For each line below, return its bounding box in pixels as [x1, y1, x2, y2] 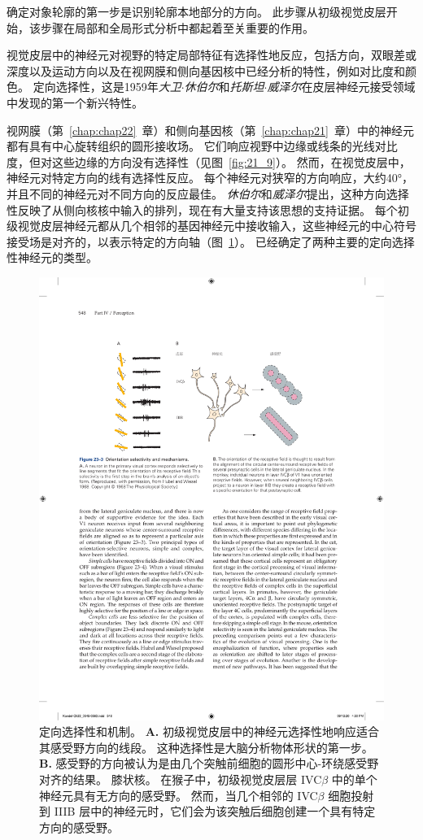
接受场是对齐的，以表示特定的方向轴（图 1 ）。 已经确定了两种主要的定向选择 [7, 233, 415, 250]
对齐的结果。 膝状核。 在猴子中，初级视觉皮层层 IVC [39, 771, 322, 788]
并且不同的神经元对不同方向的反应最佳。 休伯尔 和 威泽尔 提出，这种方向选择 [7, 185, 409, 202]
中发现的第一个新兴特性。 [7, 94, 143, 111]
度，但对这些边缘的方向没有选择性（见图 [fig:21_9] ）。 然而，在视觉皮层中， [7, 153, 411, 170]
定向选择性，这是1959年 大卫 [33, 78, 181, 95]
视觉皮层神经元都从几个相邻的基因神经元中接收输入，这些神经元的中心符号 [17, 217, 416, 234]
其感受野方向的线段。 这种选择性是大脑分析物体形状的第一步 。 [39, 738, 373, 755]
